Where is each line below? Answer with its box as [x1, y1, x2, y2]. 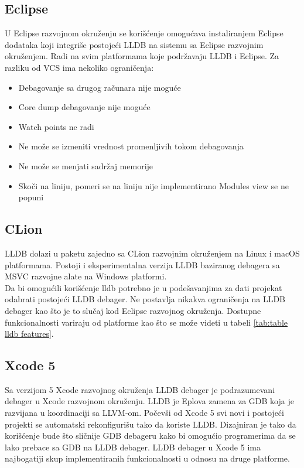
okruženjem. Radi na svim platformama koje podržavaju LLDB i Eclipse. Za [5, 50, 279, 62]
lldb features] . [5, 327, 54, 340]
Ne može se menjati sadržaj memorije [18, 159, 153, 172]
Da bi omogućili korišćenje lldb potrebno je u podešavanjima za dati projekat [5, 281, 282, 293]
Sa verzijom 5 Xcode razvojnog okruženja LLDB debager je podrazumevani [5, 383, 275, 395]
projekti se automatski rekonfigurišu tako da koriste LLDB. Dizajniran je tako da [5, 418, 296, 430]
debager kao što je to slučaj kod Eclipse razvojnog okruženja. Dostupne [5, 304, 261, 316]
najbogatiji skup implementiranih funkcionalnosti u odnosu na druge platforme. [5, 452, 290, 464]
